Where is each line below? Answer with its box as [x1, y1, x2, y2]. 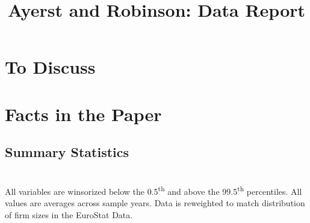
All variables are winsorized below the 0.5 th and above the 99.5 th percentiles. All [5, 183, 302, 197]
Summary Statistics [5, 143, 129, 161]
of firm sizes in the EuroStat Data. [5, 208, 133, 221]
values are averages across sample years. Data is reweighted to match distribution [5, 196, 305, 209]
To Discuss [5, 55, 96, 79]
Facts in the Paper [5, 101, 162, 126]
